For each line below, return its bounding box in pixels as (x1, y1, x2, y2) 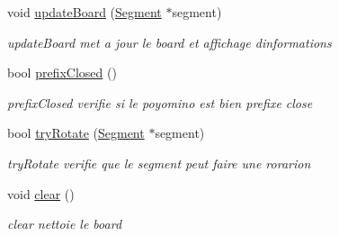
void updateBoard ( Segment (7, 3, 162, 21)
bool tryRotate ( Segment (7, 123, 145, 142)
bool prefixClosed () (7, 63, 117, 82)
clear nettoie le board (7, 214, 122, 233)
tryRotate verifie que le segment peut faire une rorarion (7, 153, 311, 172)
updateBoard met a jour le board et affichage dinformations (7, 32, 332, 51)
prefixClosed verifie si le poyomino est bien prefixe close (7, 93, 313, 112)
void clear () (7, 184, 75, 203)
